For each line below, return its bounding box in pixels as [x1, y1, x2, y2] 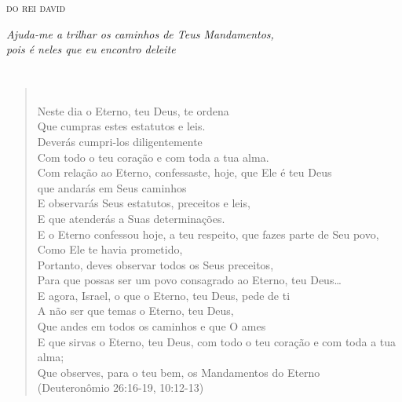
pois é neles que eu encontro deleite [6, 41, 176, 57]
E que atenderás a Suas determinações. [37, 210, 225, 226]
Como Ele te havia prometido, [37, 241, 183, 258]
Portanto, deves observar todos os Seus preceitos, [37, 256, 274, 272]
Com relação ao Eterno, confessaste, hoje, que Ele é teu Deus [37, 164, 332, 181]
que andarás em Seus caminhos [37, 179, 187, 196]
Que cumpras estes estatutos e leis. [37, 118, 206, 134]
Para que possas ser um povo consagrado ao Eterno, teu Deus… [37, 272, 342, 288]
